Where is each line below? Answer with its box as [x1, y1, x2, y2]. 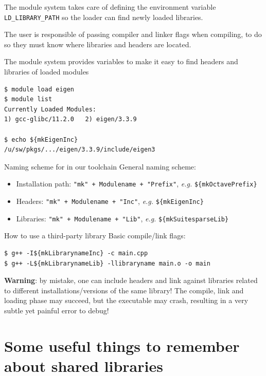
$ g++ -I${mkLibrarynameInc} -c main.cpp [4, 249, 148, 257]
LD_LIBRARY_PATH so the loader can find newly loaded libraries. [4, 11, 203, 22]
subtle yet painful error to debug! [4, 305, 109, 315]
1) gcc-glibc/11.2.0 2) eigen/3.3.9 [4, 116, 137, 123]
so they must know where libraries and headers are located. [4, 39, 191, 49]
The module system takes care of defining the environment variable [4, 2, 216, 12]
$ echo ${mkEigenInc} [4, 136, 78, 143]
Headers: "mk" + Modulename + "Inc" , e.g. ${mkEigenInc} [16, 196, 204, 206]
